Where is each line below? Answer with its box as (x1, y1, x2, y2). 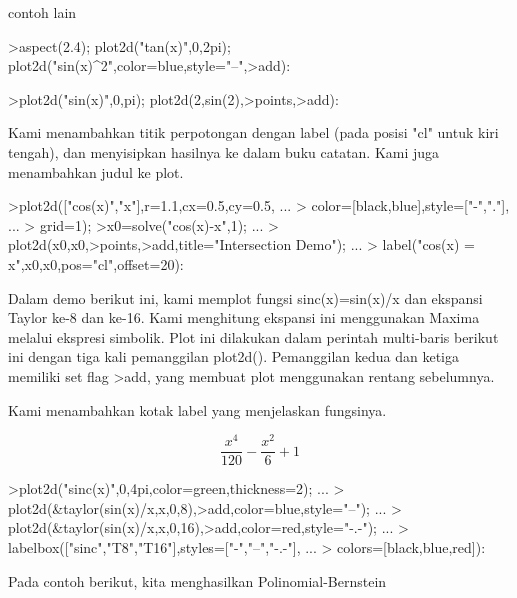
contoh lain (8, 2, 77, 22)
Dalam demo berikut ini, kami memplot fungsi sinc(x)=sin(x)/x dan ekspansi (8, 287, 483, 308)
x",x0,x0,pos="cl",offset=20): (8, 253, 184, 274)
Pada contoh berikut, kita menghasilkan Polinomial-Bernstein (8, 570, 387, 591)
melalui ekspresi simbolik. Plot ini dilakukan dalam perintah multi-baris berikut (8, 326, 499, 347)
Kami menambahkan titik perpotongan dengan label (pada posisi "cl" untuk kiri (8, 122, 499, 143)
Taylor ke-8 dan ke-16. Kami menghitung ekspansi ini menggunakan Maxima (8, 307, 480, 328)
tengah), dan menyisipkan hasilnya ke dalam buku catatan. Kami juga (8, 141, 440, 162)
